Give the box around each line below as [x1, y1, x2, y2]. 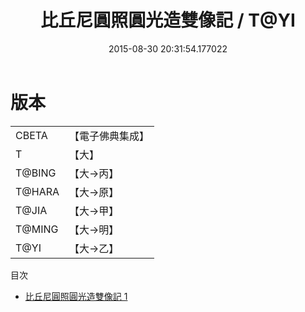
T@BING [15, 166, 57, 180]
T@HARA [15, 184, 60, 198]
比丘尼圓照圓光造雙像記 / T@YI [40, 9, 296, 32]
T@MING [15, 222, 59, 236]
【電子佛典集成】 [69, 129, 150, 143]
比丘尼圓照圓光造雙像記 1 [24, 290, 128, 302]
